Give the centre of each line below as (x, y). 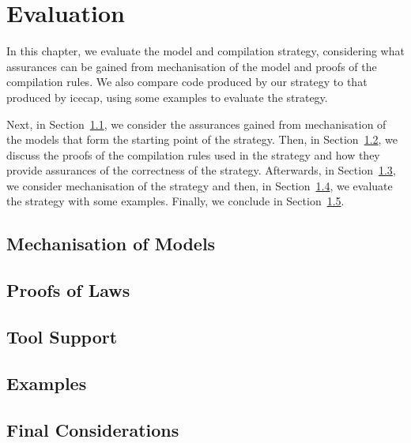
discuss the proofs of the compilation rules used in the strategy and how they (193, 154)
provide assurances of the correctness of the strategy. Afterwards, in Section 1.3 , (201, 170)
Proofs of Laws (68, 290)
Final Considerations (93, 429)
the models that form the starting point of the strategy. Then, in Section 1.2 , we (202, 139)
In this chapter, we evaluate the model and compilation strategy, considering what (205, 51)
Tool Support (62, 337)
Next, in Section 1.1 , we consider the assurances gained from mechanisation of (196, 124)
